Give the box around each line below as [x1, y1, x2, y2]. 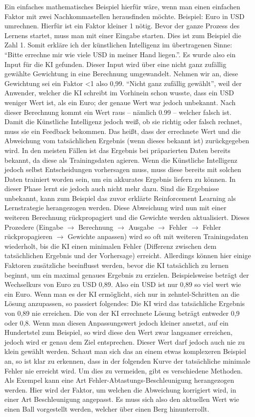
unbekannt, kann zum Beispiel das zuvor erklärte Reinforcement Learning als [4, 193, 236, 203]
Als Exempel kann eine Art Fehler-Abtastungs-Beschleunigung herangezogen [4, 375, 234, 385]
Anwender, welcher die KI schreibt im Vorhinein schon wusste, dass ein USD [4, 88, 234, 98]
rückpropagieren [4, 231, 53, 241]
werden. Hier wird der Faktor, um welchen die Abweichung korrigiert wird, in [4, 384, 236, 395]
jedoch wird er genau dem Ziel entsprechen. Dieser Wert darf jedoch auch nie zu [4, 336, 245, 347]
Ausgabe [128, 221, 154, 232]
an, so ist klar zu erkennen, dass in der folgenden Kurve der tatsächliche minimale [4, 355, 251, 366]
